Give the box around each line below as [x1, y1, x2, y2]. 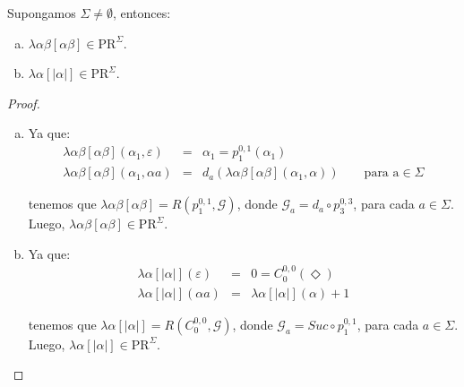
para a [364, 167, 400, 180]
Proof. [7, 93, 40, 112]
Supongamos [7, 4, 76, 21]
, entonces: [112, 4, 171, 21]
